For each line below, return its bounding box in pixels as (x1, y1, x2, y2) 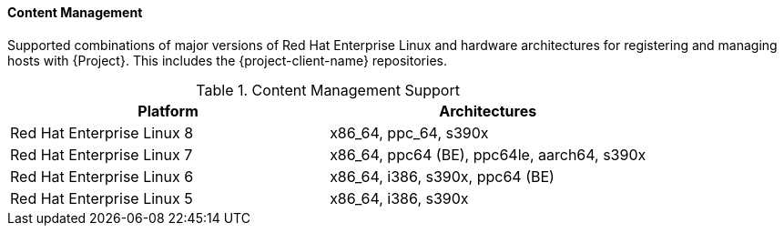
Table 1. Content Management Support (196, 80, 460, 99)
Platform (137, 101, 199, 120)
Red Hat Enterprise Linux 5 (10, 188, 193, 208)
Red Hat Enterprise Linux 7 (10, 145, 193, 164)
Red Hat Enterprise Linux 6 (10, 167, 194, 186)
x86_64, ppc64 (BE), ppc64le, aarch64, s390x (330, 145, 647, 164)
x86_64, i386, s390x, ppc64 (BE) (330, 167, 555, 186)
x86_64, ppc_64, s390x (330, 123, 489, 142)
